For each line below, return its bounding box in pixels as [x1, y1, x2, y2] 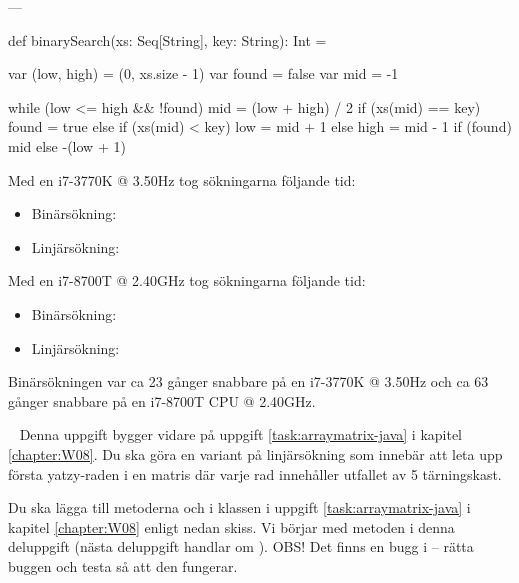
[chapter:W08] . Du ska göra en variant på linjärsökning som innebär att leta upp [8, 443, 503, 464]
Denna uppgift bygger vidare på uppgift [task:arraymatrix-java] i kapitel [19, 424, 463, 445]
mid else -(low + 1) [8, 135, 126, 156]
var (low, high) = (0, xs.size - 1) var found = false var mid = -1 [8, 63, 399, 84]
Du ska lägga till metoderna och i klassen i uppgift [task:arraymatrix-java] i [8, 497, 471, 518]
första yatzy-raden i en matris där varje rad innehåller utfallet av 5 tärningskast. [8, 463, 502, 484]
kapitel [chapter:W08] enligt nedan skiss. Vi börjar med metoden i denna [8, 516, 455, 537]
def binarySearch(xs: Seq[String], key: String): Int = [8, 29, 327, 50]
